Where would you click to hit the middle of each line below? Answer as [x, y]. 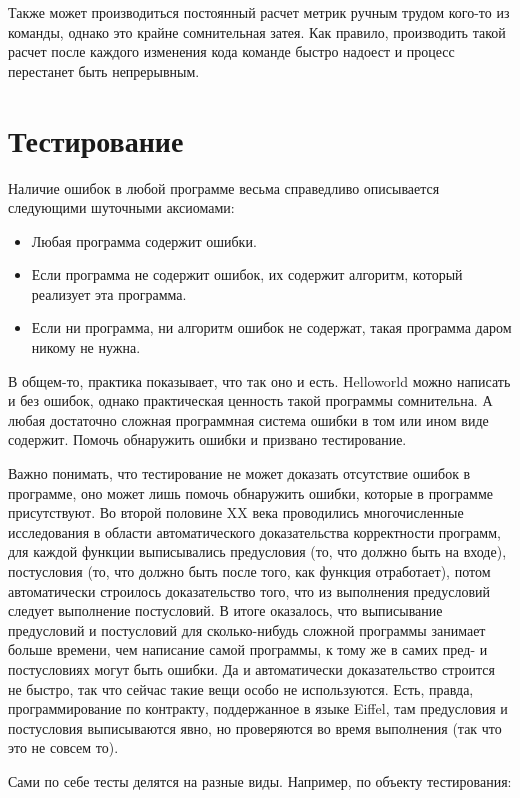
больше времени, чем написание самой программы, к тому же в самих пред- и [248, 649]
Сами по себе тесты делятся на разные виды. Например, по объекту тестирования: [260, 780]
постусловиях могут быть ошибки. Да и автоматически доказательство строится [251, 668]
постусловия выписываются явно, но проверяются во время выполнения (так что [255, 727]
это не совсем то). [63, 747]
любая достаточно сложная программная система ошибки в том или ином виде [248, 419]
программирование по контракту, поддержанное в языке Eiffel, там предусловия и [258, 708]
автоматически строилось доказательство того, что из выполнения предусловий [249, 590]
